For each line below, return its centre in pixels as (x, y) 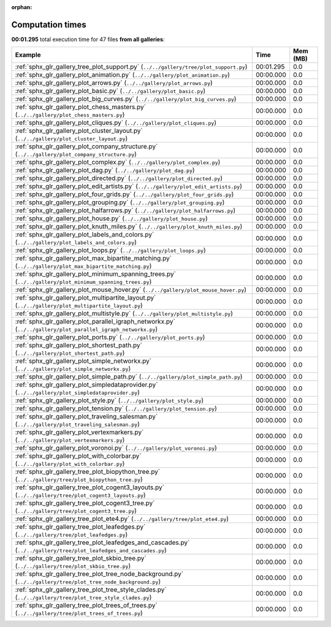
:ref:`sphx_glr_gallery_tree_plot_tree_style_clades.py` (91, 590)
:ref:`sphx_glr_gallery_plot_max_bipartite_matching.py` (93, 259)
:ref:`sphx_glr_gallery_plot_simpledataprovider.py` (86, 385)
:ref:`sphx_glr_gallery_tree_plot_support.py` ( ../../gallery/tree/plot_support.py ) (131, 67)
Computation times (49, 25)
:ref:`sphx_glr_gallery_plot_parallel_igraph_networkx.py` (95, 322)
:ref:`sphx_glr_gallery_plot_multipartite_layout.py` (86, 298)
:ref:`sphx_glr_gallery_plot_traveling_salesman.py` (86, 417)
